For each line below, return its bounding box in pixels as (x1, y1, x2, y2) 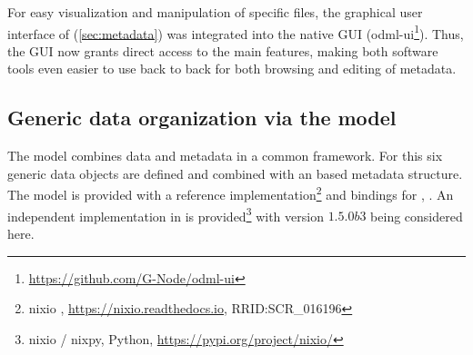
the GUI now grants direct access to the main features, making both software (7, 41, 438, 60)
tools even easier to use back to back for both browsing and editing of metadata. (7, 59, 457, 78)
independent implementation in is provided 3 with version (7, 203, 324, 225)
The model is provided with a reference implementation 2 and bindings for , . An (7, 182, 454, 204)
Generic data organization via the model (7, 104, 397, 132)
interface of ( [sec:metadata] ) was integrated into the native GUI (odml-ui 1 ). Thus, (7, 21, 464, 43)
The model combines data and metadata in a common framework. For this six (7, 146, 443, 165)
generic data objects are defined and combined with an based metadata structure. (7, 163, 463, 182)
